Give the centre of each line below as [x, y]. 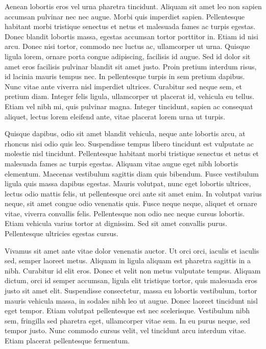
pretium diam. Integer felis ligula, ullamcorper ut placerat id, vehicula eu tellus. [129, 96]
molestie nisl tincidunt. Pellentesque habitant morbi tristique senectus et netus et [132, 153]
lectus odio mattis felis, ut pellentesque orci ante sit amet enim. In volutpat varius [133, 193]
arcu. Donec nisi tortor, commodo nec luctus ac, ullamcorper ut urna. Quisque [127, 46]
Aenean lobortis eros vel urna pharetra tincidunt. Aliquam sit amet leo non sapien [133, 6]
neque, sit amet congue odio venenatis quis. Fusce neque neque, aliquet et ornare [131, 203]
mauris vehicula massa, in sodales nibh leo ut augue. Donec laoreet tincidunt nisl [131, 300]
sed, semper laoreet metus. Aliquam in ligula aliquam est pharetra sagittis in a [128, 260]
